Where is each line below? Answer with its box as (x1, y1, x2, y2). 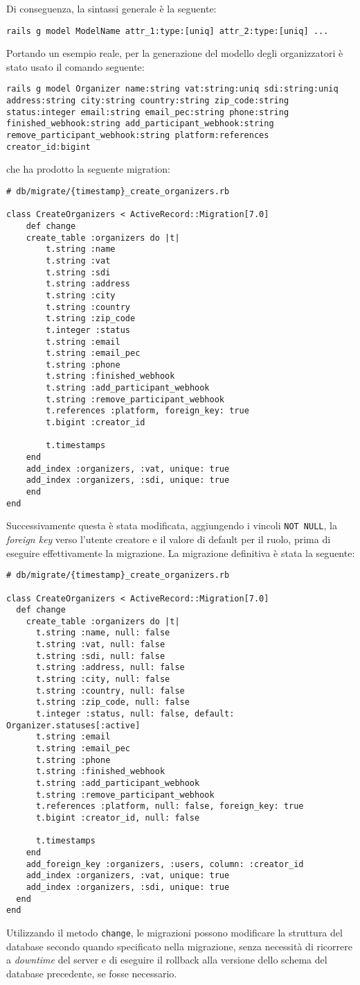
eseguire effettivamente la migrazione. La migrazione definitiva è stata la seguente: (6, 545, 355, 560)
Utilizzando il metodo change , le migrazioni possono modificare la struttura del (6, 925, 343, 939)
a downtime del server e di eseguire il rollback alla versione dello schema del (6, 952, 327, 967)
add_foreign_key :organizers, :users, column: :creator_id (26, 859, 304, 869)
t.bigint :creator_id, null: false (35, 812, 200, 823)
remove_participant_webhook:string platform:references (6, 130, 269, 141)
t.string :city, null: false (35, 674, 170, 685)
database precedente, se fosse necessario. (6, 966, 177, 980)
